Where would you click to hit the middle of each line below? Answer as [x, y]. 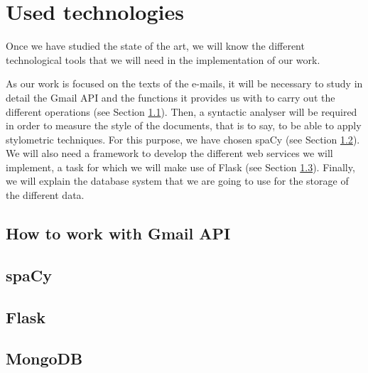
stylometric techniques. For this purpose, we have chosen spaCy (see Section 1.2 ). [183, 139]
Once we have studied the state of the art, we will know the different [155, 46]
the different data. [45, 195]
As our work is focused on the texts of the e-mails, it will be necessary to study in [184, 83]
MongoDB [44, 358]
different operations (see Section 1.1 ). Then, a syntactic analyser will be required [182, 111]
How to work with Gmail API [118, 233]
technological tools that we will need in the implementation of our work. [163, 59]
